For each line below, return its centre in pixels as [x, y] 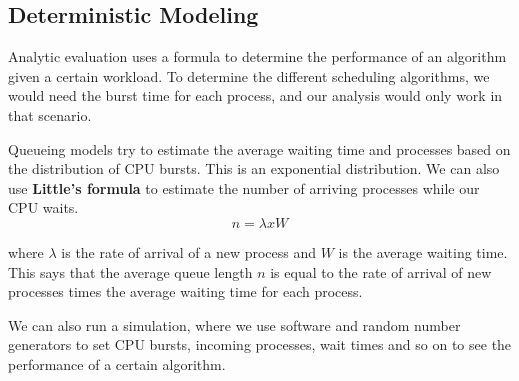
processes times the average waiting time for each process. [185, 291]
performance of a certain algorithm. [117, 363]
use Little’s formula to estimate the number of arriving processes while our [244, 187]
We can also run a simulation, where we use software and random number [234, 324]
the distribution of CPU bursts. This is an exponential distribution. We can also [254, 168]
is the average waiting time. [423, 251]
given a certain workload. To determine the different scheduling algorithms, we [249, 75]
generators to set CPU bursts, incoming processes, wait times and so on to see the [260, 344]
